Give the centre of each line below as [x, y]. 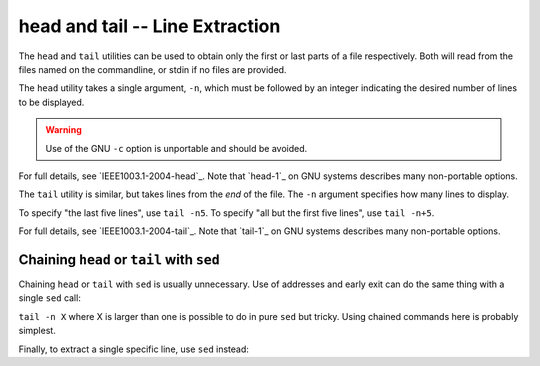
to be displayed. [51, 102]
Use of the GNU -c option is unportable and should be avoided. [176, 148]
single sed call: [50, 298]
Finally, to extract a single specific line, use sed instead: [134, 349]
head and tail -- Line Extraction [149, 26]
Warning [63, 130]
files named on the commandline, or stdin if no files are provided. [152, 69]
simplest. [37, 331]
